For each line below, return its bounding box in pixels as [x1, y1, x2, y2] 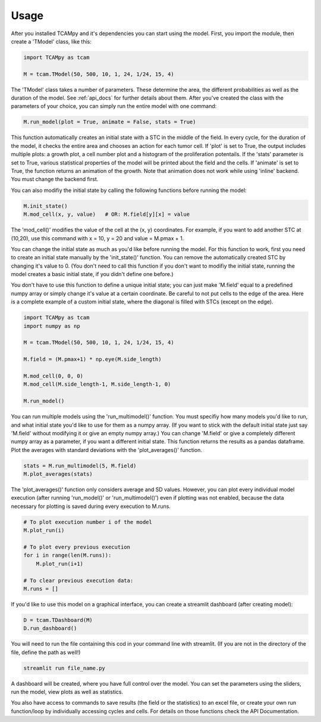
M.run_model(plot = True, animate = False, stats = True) [23, 119, 196, 125]
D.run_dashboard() [23, 625, 77, 632]
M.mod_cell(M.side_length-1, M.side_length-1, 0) [23, 381, 171, 388]
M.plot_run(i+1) [36, 560, 83, 567]
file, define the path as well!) [11, 649, 81, 656]
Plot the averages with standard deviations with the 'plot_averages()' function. [11, 446, 202, 453]
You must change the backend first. [11, 176, 99, 183]
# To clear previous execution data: [23, 577, 134, 584]
